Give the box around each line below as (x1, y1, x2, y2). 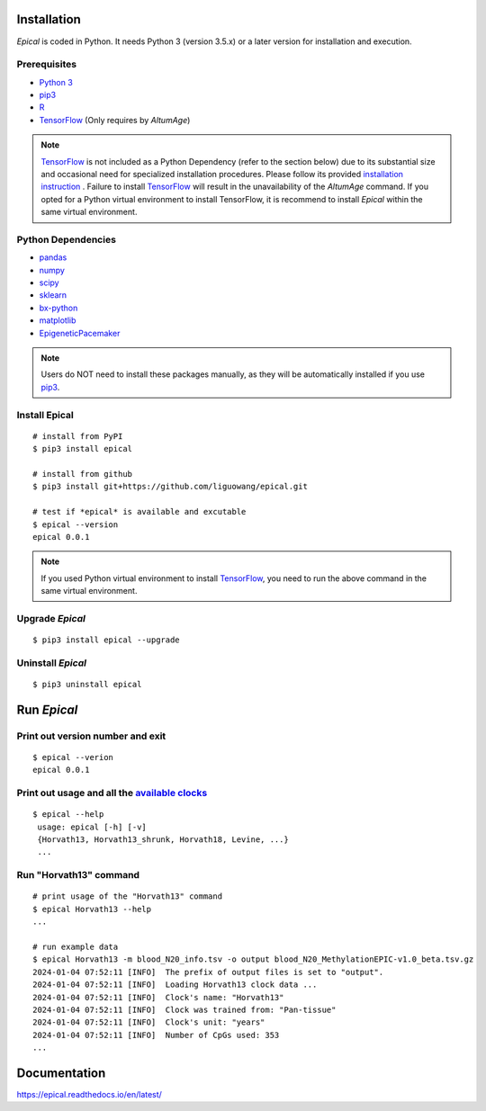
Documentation (16, 1065, 106, 1080)
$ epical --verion (32, 752, 114, 762)
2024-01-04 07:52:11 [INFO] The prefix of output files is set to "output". (32, 967, 384, 977)
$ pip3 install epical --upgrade (32, 635, 180, 645)
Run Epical (16, 702, 78, 717)
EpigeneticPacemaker (39, 327, 121, 338)
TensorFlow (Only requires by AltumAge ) (39, 114, 191, 125)
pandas (39, 252, 67, 263)
